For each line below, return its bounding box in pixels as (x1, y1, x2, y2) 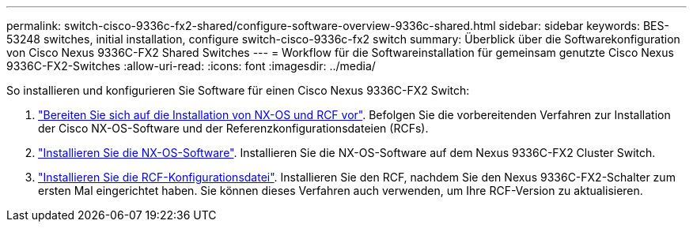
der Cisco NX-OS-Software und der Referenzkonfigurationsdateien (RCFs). (38, 121, 429, 135)
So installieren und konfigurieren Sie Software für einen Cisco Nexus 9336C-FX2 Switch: (6, 84, 470, 97)
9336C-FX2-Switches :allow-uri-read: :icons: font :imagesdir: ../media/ (6, 59, 376, 73)
